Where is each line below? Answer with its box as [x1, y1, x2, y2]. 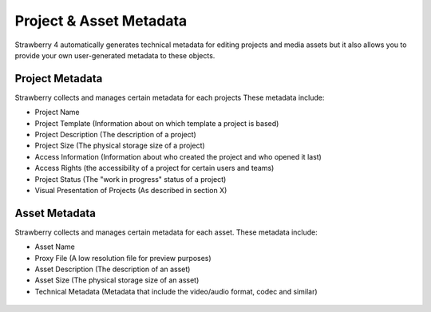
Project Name [34, 108, 80, 117]
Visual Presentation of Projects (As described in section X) [34, 185, 227, 195]
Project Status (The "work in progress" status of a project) [34, 174, 227, 184]
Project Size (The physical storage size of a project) [34, 140, 205, 151]
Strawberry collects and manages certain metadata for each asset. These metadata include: [14, 227, 318, 237]
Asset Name [34, 242, 75, 251]
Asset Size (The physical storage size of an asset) [34, 275, 200, 285]
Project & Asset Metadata [14, 12, 188, 30]
